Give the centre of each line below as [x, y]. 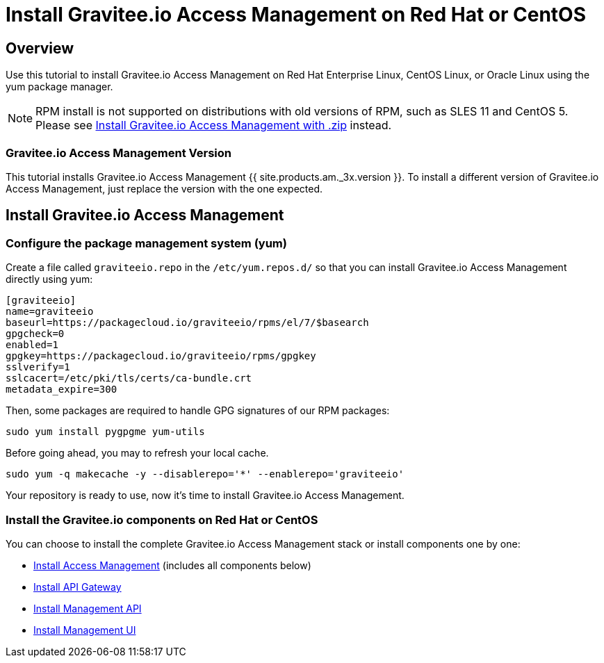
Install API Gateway [77, 587]
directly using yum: [49, 279]
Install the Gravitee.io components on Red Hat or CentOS [162, 519]
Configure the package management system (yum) [146, 243]
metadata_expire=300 [62, 390]
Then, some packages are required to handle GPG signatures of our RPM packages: [198, 411]
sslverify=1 [38, 367]
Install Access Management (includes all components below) [172, 565]
